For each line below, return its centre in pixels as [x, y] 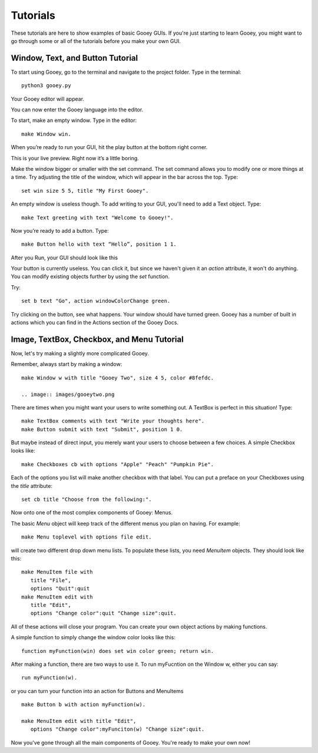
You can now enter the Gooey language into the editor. [77, 110]
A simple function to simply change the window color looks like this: [93, 638]
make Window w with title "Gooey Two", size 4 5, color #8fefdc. [118, 378]
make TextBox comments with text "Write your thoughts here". [113, 421]
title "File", [51, 580]
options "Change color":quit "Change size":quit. [103, 613]
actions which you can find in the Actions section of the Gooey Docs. [95, 323]
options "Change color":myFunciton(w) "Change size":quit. [117, 729]
